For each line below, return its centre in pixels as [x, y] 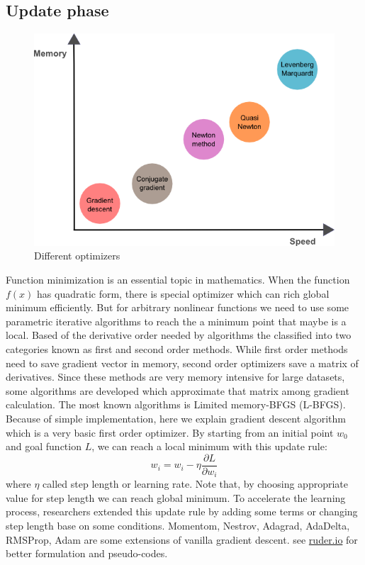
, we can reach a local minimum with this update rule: [209, 446]
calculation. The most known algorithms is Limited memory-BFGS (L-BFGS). [176, 404]
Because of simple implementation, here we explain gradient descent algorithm [176, 418]
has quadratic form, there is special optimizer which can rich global [183, 293]
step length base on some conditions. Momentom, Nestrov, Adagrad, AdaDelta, [178, 526]
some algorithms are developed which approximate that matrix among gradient [178, 390]
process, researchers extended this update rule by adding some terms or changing [182, 511]
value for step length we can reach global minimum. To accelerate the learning [176, 497]
